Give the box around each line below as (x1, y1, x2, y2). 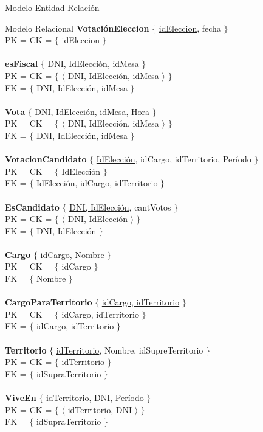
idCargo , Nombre (40, 248, 104, 260)
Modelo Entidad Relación (5, 1, 100, 13)
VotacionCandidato (5, 153, 87, 165)
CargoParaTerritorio (5, 296, 92, 308)
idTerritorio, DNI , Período (46, 391, 144, 403)
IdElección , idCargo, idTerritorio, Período (96, 153, 251, 165)
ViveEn (5, 391, 36, 403)
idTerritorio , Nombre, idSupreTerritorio (56, 343, 203, 356)
